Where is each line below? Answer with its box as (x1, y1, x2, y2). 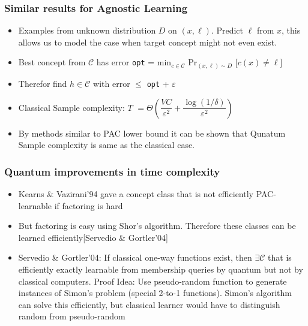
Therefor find (18, 77, 67, 89)
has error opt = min (96, 56, 172, 68)
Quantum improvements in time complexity (4, 164, 220, 179)
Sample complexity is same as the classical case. (18, 138, 195, 151)
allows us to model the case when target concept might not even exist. (18, 35, 277, 48)
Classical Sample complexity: (18, 101, 125, 113)
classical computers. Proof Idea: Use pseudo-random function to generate (18, 274, 287, 287)
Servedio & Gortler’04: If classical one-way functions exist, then (18, 251, 252, 264)
